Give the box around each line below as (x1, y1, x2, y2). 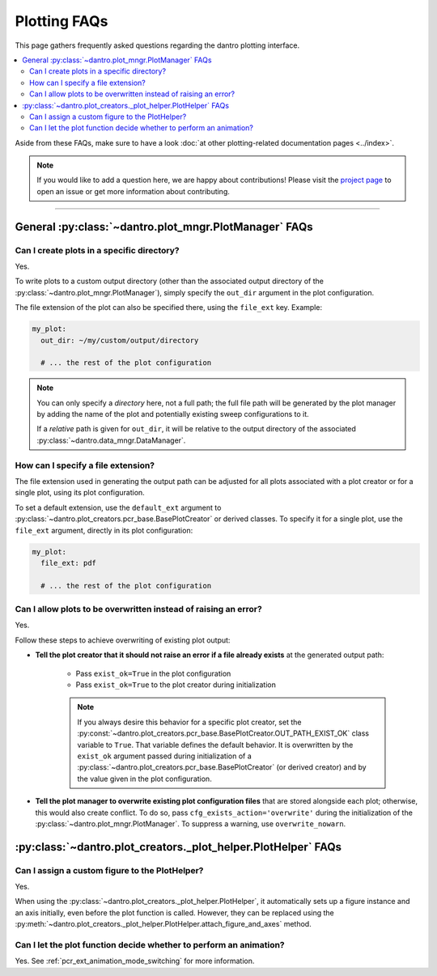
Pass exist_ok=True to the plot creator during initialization (75, 680, 277, 690)
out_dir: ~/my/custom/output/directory (40, 336, 199, 345)
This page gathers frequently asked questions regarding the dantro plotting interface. (15, 40, 300, 50)
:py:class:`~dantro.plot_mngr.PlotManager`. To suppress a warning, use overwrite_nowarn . (35, 818, 346, 829)
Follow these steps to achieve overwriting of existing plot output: (15, 635, 231, 645)
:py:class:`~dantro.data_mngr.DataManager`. (36, 435, 186, 445)
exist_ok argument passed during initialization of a (77, 751, 252, 761)
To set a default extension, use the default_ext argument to (15, 503, 222, 512)
